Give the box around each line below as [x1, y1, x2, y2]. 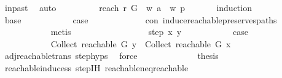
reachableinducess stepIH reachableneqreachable [4, 61, 189, 74]
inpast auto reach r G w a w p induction [4, 1, 252, 14]
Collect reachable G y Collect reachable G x [50, 37, 231, 50]
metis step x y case [50, 25, 249, 38]
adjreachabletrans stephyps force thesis [4, 49, 219, 62]
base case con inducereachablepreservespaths [4, 13, 277, 26]
